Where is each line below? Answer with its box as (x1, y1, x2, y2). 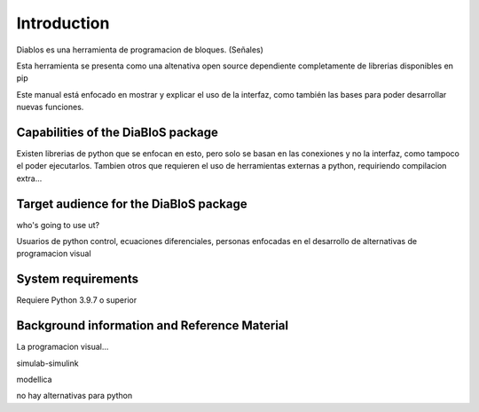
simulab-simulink (16, 358, 79, 368)
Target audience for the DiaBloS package (16, 196, 247, 211)
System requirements (16, 272, 139, 287)
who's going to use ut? (16, 219, 100, 230)
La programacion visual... (16, 342, 109, 353)
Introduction (16, 13, 110, 33)
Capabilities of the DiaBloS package (16, 124, 219, 139)
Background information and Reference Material (16, 318, 288, 333)
